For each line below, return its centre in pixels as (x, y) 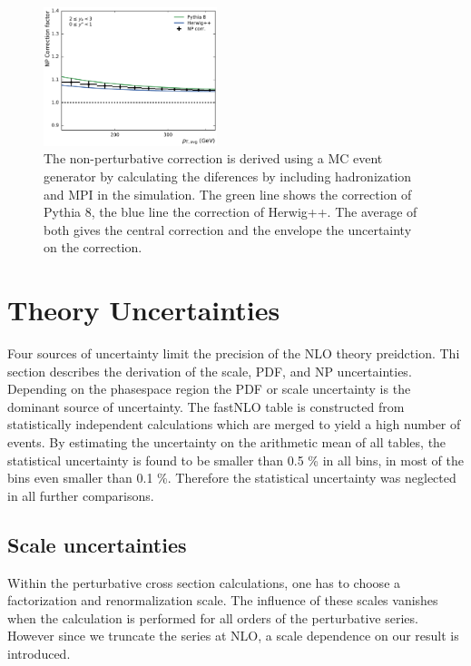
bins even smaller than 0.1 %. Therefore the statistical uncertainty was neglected (232, 478)
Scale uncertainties (97, 544)
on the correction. (93, 247)
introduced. (39, 653)
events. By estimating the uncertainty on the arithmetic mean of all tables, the (227, 441)
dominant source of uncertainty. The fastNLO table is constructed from (206, 406)
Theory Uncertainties (144, 310)
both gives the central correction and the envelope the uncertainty (228, 229)
